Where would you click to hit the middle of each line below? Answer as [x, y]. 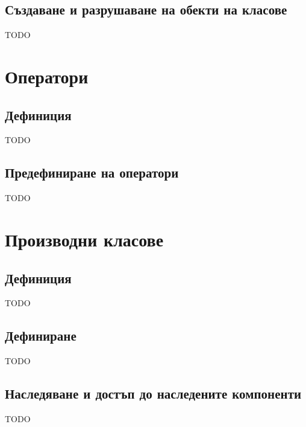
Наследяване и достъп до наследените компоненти [153, 393]
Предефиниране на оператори [92, 172]
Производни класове [84, 239]
